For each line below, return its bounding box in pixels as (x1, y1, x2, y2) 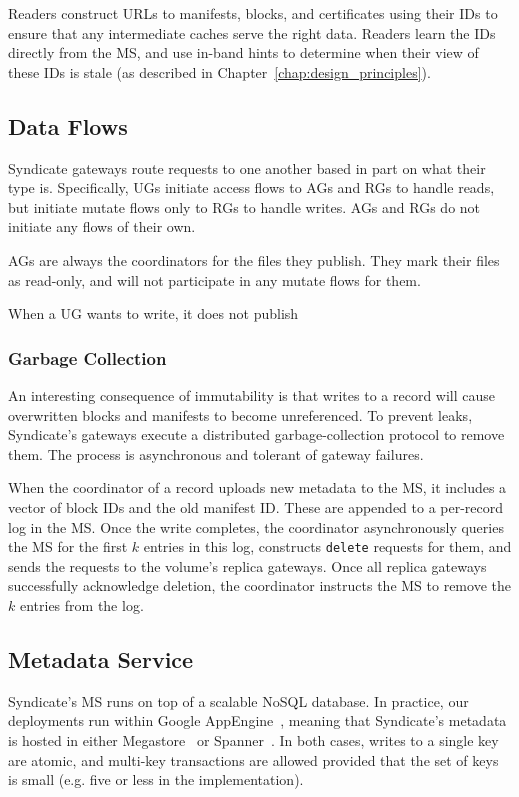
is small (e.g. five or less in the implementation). (8, 769, 304, 790)
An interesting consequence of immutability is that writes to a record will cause (8, 384, 496, 405)
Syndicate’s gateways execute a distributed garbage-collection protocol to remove (8, 424, 505, 445)
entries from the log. (19, 594, 144, 615)
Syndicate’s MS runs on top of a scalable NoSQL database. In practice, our (8, 690, 469, 711)
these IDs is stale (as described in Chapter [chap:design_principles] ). (8, 61, 431, 82)
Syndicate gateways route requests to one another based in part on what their (8, 157, 486, 178)
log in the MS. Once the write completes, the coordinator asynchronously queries (8, 516, 504, 537)
